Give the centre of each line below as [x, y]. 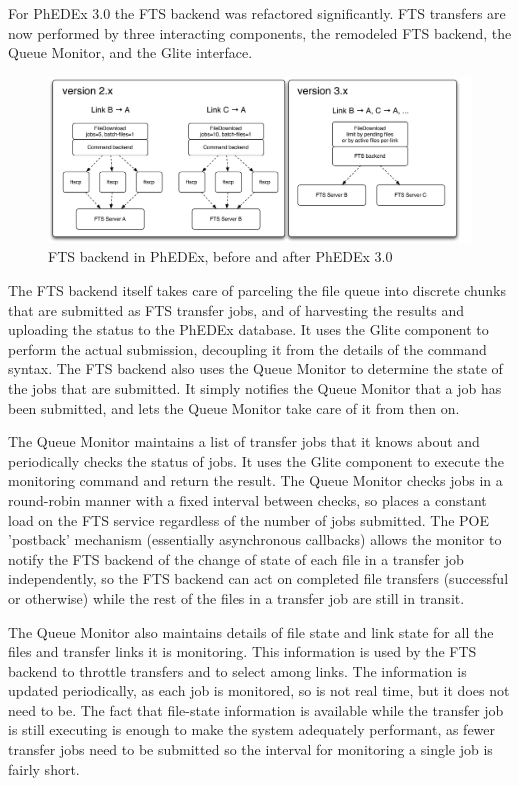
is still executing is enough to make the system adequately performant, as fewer [252, 729]
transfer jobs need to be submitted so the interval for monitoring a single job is [250, 749]
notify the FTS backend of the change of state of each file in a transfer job [236, 558]
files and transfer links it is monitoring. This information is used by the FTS [242, 651]
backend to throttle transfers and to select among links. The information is [237, 670]
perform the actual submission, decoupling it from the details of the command [247, 348]
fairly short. [44, 768]
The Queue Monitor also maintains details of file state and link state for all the [251, 631]
